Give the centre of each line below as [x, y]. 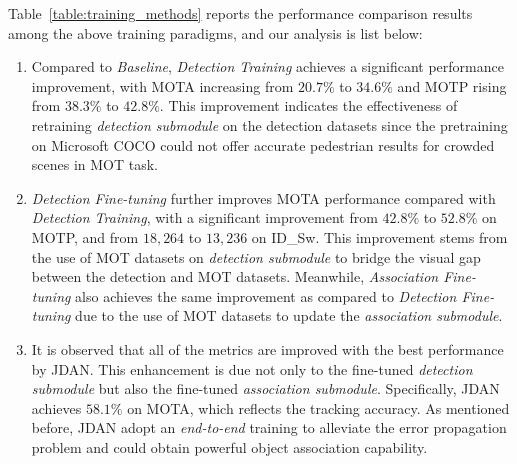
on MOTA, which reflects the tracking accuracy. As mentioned [318, 407]
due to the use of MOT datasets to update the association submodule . [289, 315]
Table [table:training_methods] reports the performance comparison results [240, 13]
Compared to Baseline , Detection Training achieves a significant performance [267, 66]
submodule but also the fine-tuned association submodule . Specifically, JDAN [265, 388]
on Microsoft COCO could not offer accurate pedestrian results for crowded [263, 144]
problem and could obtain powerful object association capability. [229, 446]
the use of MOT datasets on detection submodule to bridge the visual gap [256, 256]
